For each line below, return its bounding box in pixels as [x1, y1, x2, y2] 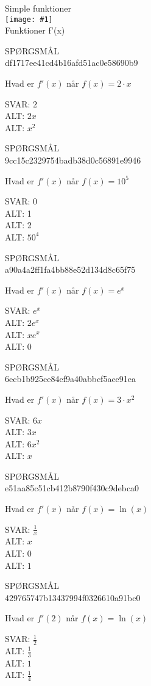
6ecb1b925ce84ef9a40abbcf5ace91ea [5, 372, 136, 385]
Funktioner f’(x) [5, 24, 65, 37]
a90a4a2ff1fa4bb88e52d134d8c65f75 [5, 263, 136, 276]
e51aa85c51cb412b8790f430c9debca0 [5, 482, 139, 494]
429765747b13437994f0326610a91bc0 [5, 591, 141, 604]
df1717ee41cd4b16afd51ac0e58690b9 [5, 56, 138, 69]
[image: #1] [5, 15, 53, 24]
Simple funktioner [5, 2, 71, 14]
